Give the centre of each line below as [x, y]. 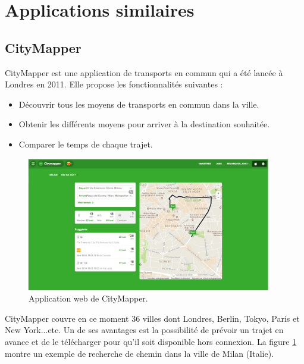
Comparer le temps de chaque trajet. [86, 144]
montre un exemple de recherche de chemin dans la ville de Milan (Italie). [140, 353]
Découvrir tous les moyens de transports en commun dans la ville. [139, 104]
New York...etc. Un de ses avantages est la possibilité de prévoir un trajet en [144, 330]
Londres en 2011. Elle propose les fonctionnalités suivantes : [114, 84]
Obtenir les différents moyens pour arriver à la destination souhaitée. [144, 124]
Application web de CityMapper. [88, 298]
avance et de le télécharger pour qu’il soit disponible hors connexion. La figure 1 [151, 341]
